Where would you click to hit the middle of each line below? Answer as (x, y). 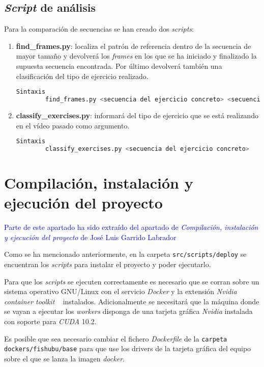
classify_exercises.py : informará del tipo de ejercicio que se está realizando (137, 115)
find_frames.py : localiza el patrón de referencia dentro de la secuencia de (134, 46)
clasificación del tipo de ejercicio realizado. (82, 76)
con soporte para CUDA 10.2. (50, 321)
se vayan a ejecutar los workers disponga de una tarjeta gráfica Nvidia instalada (128, 311)
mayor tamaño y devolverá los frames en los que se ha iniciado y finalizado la (136, 56)
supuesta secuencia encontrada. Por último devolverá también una (119, 65)
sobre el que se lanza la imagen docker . (64, 358)
